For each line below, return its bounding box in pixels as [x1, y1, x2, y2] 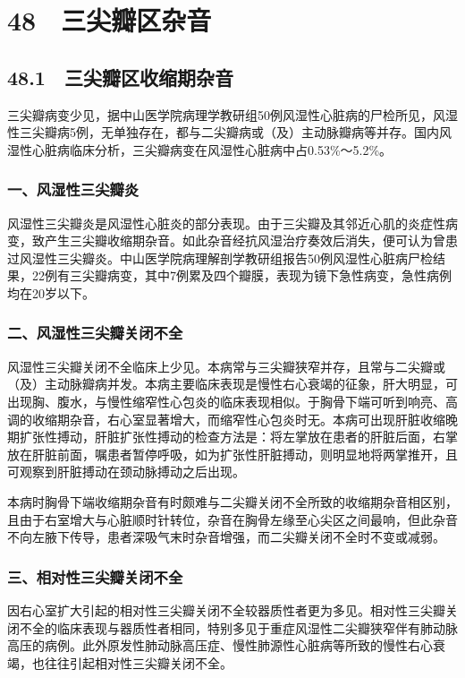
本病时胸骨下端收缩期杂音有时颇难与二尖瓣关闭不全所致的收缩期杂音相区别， [7, 492, 458, 511]
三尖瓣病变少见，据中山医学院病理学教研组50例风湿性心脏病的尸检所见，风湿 [7, 105, 458, 124]
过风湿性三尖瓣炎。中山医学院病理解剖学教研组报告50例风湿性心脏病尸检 [7, 248, 433, 267]
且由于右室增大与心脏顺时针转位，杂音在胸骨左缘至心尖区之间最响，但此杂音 [7, 510, 458, 528]
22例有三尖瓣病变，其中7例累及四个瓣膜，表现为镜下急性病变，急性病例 [31, 266, 452, 285]
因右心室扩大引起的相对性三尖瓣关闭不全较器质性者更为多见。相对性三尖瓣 [7, 600, 445, 619]
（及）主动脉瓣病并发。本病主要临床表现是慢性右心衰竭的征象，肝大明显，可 [7, 374, 458, 393]
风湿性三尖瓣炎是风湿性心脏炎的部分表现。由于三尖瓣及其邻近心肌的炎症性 [7, 213, 445, 232]
